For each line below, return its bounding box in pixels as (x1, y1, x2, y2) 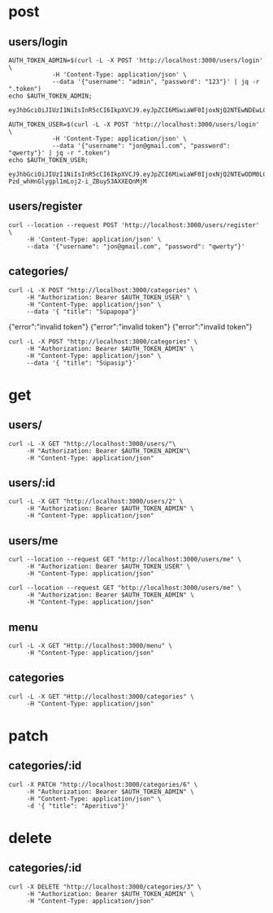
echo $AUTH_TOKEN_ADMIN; (8, 92, 93, 100)
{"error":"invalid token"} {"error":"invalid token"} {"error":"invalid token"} (8, 321, 253, 331)
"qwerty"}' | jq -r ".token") (8, 149, 111, 157)
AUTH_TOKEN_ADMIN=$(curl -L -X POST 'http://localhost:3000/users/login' (8, 56, 264, 64)
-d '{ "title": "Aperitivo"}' (26, 802, 129, 810)
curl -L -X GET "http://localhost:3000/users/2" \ (8, 497, 184, 506)
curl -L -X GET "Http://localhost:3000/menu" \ (8, 642, 173, 650)
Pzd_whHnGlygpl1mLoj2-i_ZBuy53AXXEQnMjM (8, 177, 148, 186)
